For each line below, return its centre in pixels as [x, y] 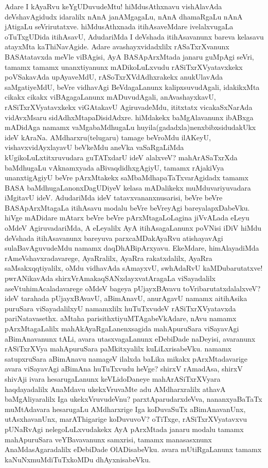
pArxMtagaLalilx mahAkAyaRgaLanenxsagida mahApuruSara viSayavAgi [122, 328]
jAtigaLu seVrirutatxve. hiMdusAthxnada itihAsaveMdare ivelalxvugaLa [119, 26]
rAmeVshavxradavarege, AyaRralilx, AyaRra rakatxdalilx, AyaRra [109, 258]
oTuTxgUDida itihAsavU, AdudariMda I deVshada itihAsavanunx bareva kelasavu [134, 36]
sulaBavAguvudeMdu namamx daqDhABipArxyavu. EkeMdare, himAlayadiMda [132, 248]
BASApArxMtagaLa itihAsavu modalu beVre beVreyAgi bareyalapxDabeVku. [127, 207]
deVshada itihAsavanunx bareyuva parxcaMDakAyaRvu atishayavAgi [114, 238]
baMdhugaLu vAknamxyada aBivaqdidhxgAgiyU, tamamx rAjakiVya [114, 167]
